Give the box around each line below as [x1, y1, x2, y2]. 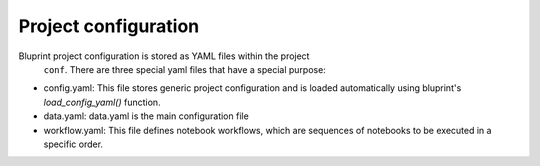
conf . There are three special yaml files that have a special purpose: [43, 63, 327, 75]
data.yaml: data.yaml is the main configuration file [43, 110, 249, 122]
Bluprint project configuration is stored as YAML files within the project [18, 50, 310, 62]
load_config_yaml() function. [43, 96, 161, 108]
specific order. [43, 138, 104, 150]
